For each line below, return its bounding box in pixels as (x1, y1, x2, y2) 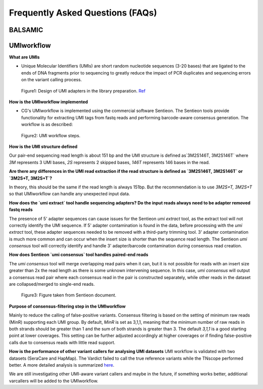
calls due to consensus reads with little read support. (9, 339, 115, 345)
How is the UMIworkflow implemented (9, 99, 88, 105)
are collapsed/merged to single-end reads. (9, 281, 95, 287)
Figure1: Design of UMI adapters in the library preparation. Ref (21, 88, 146, 93)
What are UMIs (9, 54, 40, 60)
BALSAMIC (9, 26, 43, 34)
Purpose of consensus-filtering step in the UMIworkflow (9, 303, 126, 309)
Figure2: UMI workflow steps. (21, 132, 80, 138)
